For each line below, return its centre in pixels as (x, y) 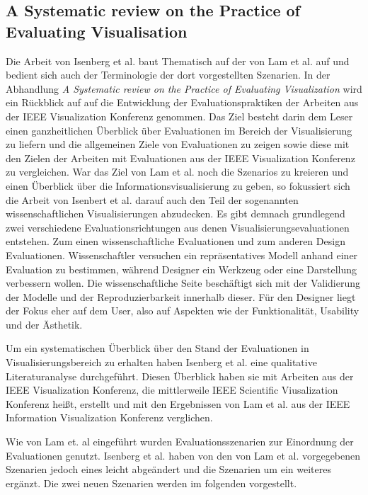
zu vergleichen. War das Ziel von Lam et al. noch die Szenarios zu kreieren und (177, 172)
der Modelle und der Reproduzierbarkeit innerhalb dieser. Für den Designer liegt (181, 296)
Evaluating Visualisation (97, 31)
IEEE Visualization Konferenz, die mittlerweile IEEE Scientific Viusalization (172, 390)
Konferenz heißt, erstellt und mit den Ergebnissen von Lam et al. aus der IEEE (178, 403)
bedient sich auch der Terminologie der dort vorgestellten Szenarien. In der (168, 75)
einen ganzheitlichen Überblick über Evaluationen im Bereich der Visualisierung (179, 130)
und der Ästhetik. (44, 324)
